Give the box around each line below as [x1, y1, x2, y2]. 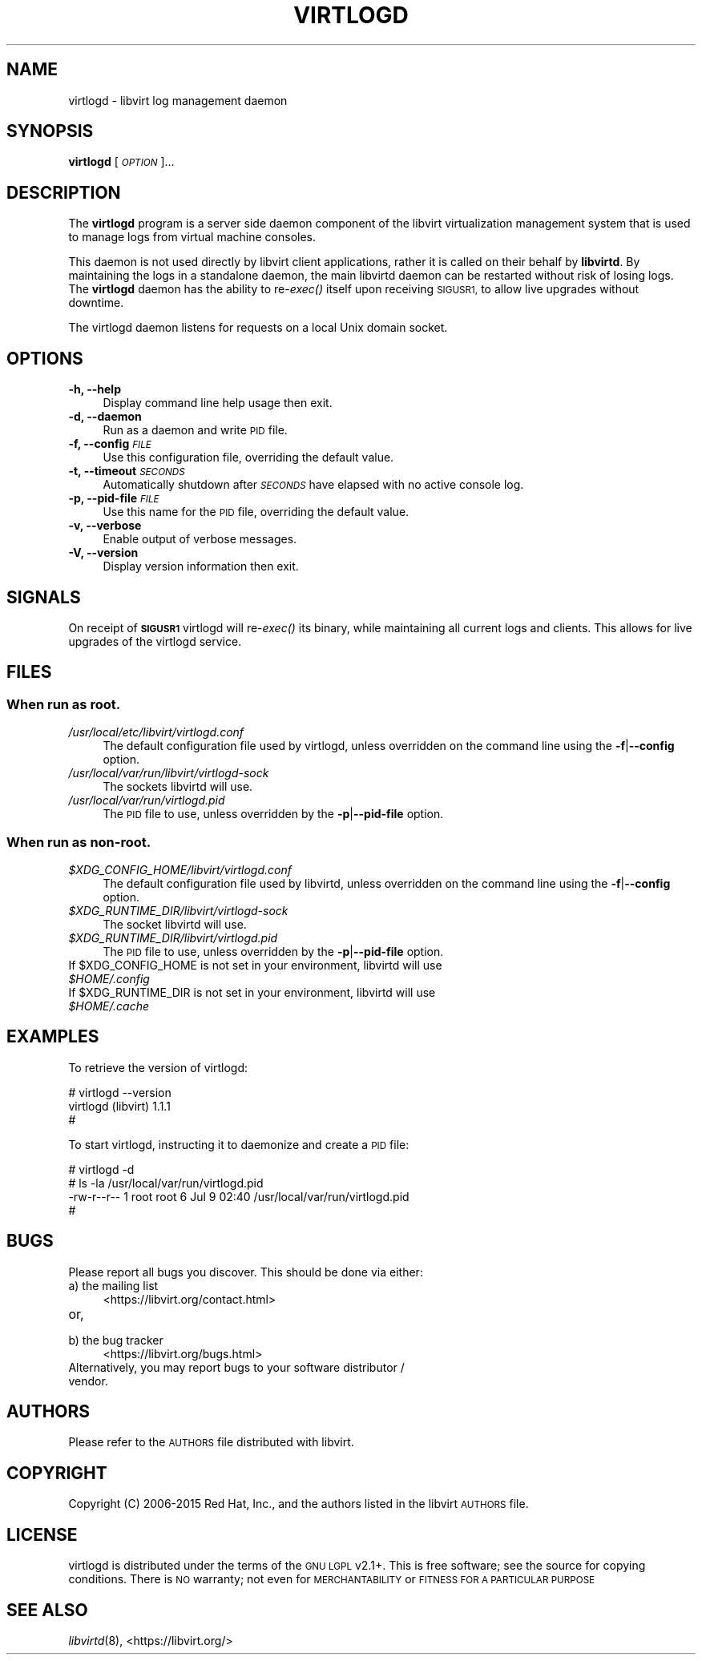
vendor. [68, 1373, 108, 1388]
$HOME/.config [68, 971, 150, 986]
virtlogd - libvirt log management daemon [68, 93, 288, 107]
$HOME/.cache [68, 998, 149, 1013]
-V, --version [68, 546, 139, 560]
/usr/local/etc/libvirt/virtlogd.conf [68, 725, 244, 740]
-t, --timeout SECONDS [68, 464, 185, 478]
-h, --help [68, 382, 121, 397]
